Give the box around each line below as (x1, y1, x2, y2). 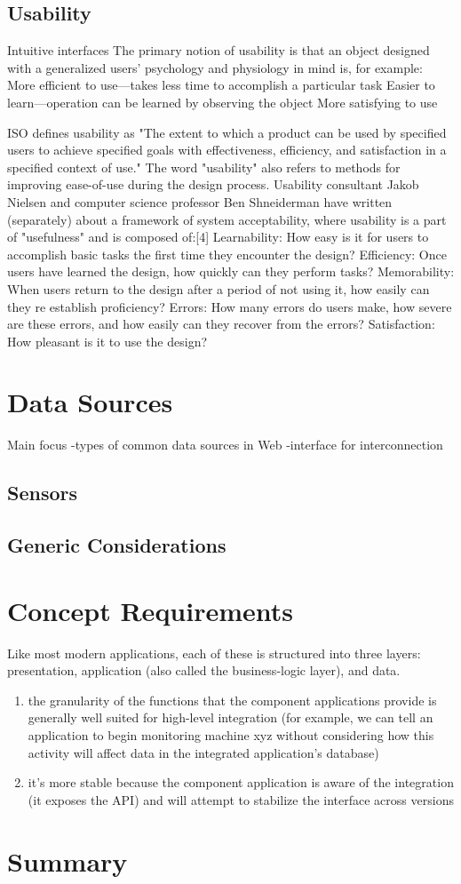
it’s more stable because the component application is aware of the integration (28, 773, 454, 792)
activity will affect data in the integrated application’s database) (28, 743, 379, 761)
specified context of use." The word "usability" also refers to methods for (7, 157, 401, 176)
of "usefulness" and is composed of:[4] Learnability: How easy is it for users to (7, 227, 429, 246)
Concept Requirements (7, 592, 294, 628)
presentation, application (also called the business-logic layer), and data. (7, 661, 401, 680)
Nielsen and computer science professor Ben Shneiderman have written (7, 192, 393, 211)
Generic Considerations (7, 531, 227, 559)
